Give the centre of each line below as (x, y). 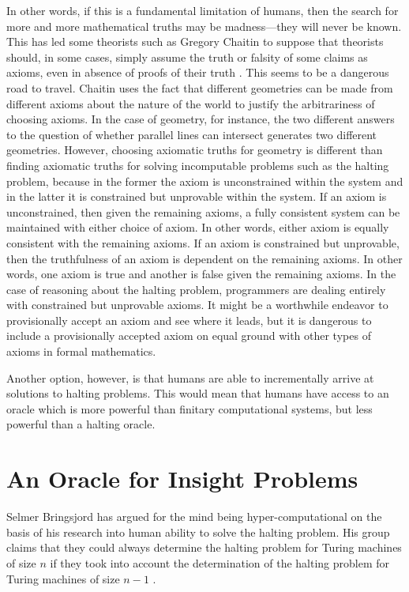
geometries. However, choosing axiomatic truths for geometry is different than (195, 150)
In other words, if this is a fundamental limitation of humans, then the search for (203, 10)
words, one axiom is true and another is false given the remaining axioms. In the (201, 274)
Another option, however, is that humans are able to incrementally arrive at (190, 377)
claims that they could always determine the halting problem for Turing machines (204, 547)
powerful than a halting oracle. (81, 424)
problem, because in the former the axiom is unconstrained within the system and (205, 181)
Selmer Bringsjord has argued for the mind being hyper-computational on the (194, 517)
